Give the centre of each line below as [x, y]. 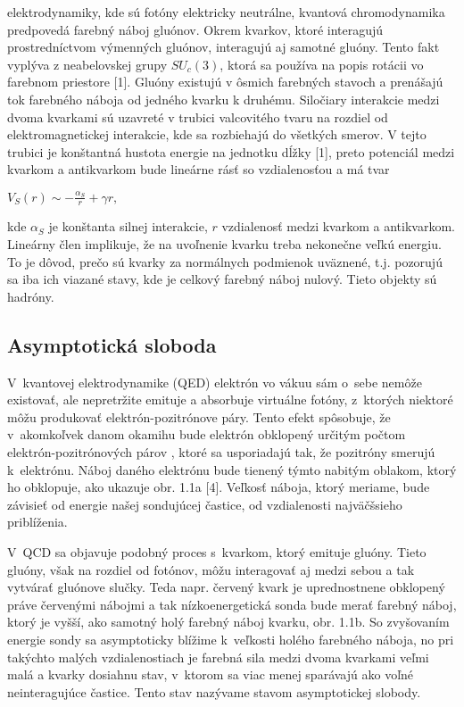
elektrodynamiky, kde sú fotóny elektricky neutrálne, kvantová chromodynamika [226, 12]
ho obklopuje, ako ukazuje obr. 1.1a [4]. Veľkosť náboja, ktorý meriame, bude [219, 487]
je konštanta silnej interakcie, [128, 226]
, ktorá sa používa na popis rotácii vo [322, 64]
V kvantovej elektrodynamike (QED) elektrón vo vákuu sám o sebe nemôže [215, 382]
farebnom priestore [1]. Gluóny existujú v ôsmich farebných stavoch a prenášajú [225, 82]
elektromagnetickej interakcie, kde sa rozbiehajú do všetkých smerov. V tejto [217, 134]
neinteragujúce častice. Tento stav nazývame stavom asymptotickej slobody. [214, 691]
